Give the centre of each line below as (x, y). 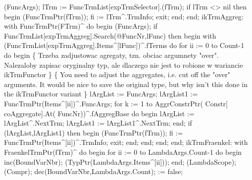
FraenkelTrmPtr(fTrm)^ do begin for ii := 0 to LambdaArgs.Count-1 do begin (123, 152)
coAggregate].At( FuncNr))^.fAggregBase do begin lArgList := (99, 113)
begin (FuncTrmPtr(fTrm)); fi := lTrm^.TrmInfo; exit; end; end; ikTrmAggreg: (124, 16)
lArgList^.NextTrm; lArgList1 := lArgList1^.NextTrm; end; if (98, 123)
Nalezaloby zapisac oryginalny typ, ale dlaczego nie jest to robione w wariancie (124, 65)
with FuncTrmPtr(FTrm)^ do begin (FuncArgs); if (81, 26)
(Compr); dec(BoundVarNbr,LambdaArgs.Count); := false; (94, 171)
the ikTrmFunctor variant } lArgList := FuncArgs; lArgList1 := (101, 94)
